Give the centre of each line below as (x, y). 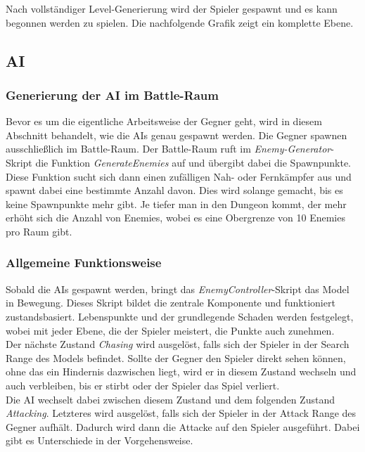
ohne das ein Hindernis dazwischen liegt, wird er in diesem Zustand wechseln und (181, 372)
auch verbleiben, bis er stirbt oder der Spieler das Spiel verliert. (143, 385)
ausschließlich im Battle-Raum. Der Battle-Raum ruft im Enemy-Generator (168, 149)
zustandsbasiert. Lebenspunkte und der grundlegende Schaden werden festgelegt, (180, 316)
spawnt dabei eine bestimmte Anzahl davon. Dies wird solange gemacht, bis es (174, 190)
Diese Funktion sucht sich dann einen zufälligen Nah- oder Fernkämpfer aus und (179, 176)
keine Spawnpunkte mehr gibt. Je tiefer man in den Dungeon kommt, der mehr (176, 204)
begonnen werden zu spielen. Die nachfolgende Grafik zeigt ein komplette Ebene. (180, 22)
